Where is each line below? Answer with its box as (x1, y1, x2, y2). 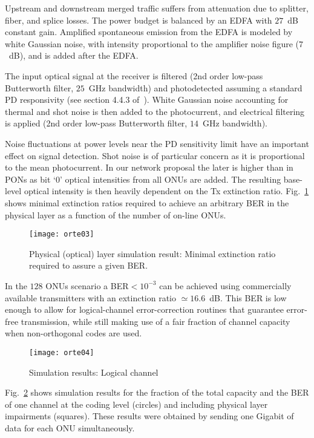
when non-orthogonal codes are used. (5, 327, 142, 339)
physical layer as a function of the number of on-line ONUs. (5, 208, 226, 221)
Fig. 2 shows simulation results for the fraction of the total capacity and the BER (5, 386, 309, 399)
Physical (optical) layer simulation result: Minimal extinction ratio (29, 247, 276, 260)
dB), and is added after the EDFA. (8, 49, 139, 62)
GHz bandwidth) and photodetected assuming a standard (88, 81, 303, 94)
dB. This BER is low (209, 291, 287, 304)
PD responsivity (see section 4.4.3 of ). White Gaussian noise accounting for (5, 93, 289, 106)
